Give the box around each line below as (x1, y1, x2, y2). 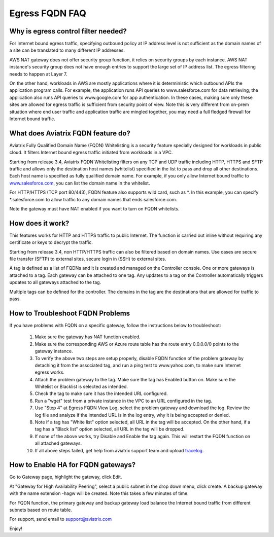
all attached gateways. (35, 440, 82, 446)
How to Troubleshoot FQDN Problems (9, 309, 130, 317)
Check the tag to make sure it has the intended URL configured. (35, 390, 168, 397)
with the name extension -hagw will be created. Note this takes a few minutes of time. (9, 490, 189, 496)
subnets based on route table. (9, 507, 72, 513)
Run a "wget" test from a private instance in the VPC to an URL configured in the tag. (35, 398, 213, 404)
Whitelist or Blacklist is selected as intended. (35, 383, 128, 390)
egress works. (35, 369, 64, 375)
